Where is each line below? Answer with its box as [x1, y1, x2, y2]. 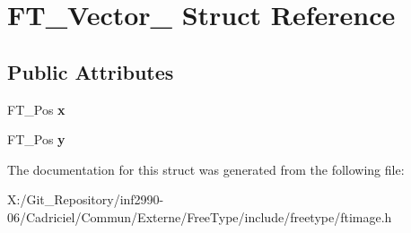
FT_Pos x [7, 99, 66, 118]
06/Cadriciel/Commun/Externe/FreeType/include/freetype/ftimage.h [7, 207, 392, 226]
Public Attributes [7, 57, 174, 85]
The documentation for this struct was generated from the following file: [7, 160, 405, 178]
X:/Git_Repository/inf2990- [7, 190, 164, 209]
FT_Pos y [7, 130, 66, 149]
